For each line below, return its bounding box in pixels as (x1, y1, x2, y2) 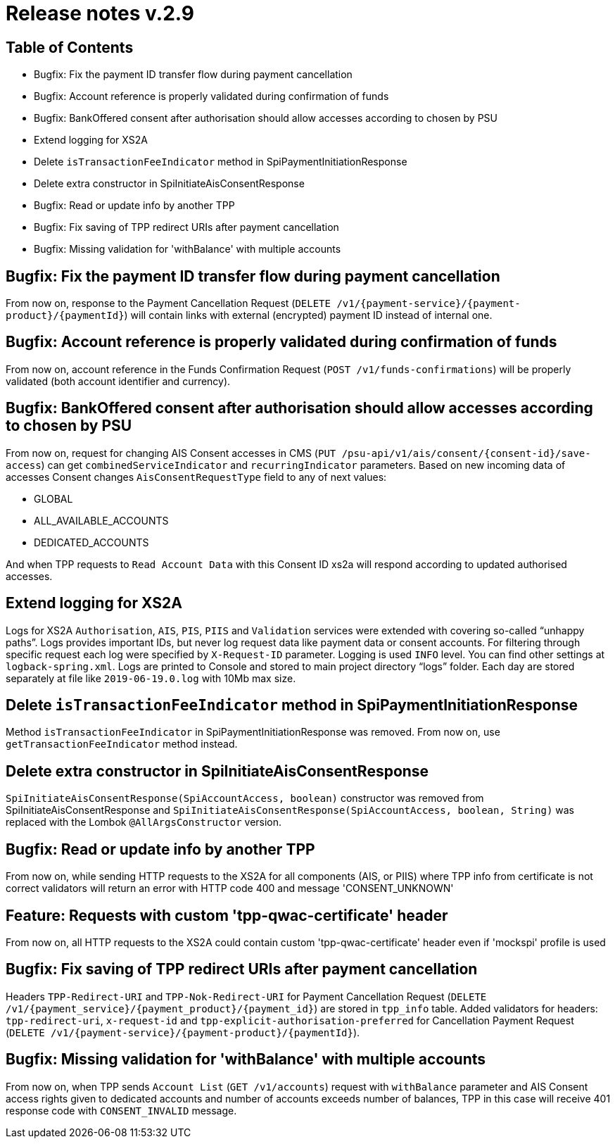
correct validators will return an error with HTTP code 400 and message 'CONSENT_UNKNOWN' (6, 882, 454, 895)
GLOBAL (34, 492, 73, 505)
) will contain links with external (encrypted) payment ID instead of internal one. (124, 309, 493, 322)
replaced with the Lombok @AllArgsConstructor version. (6, 816, 282, 829)
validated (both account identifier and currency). (6, 375, 231, 387)
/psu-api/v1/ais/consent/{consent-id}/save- (341, 447, 591, 459)
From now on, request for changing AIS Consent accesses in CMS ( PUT (6, 446, 336, 459)
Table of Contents (6, 38, 134, 56)
